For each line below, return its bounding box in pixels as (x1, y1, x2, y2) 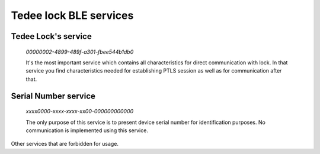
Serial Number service (11, 91, 96, 101)
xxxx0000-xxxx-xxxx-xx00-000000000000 (25, 108, 134, 115)
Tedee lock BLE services (11, 9, 134, 22)
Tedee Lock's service (11, 31, 92, 41)
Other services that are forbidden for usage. (11, 140, 119, 148)
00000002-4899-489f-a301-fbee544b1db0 (25, 48, 134, 55)
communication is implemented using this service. (25, 127, 148, 134)
